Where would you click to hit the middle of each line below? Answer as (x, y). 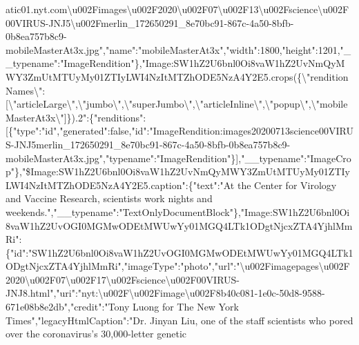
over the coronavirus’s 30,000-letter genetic (96, 334)
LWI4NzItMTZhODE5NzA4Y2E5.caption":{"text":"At (120, 185)
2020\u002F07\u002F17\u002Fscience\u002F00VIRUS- (123, 279)
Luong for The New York (185, 307)
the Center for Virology (287, 185)
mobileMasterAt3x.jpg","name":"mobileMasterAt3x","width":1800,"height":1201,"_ (178, 49)
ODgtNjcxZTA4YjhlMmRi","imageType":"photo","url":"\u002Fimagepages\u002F (178, 266)
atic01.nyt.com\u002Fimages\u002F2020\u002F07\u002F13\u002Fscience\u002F (177, 9)
